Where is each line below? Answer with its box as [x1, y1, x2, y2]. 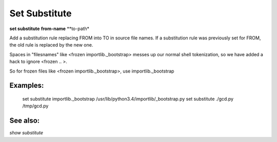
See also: [9, 116, 40, 125]
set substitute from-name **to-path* [9, 26, 90, 32]
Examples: [9, 81, 44, 90]
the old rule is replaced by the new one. [9, 42, 93, 48]
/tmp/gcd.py [22, 103, 49, 109]
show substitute [9, 130, 44, 136]
